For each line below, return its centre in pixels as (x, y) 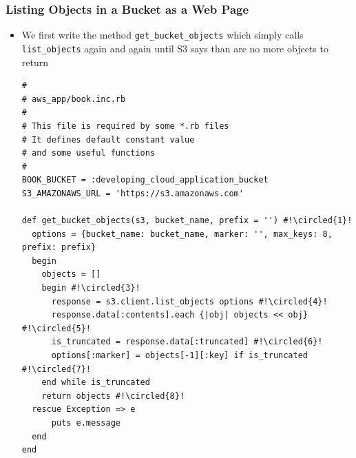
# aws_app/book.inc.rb (74, 99)
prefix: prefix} (59, 248)
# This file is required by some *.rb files (125, 126)
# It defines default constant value (108, 139)
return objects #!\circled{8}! (113, 396)
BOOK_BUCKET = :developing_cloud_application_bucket (145, 180)
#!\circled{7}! (56, 369)
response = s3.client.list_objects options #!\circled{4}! (189, 301)
